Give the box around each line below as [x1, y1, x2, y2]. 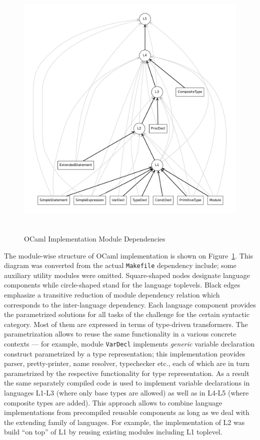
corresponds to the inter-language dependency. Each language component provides [4, 299, 256, 309]
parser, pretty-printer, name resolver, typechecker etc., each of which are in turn [4, 358, 249, 368]
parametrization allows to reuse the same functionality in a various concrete [4, 328, 236, 339]
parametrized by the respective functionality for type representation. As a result [4, 367, 249, 378]
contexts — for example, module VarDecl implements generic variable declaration [4, 338, 255, 348]
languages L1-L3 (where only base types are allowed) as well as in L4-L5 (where [4, 387, 249, 397]
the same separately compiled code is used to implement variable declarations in [4, 377, 250, 388]
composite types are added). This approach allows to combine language [4, 397, 222, 407]
